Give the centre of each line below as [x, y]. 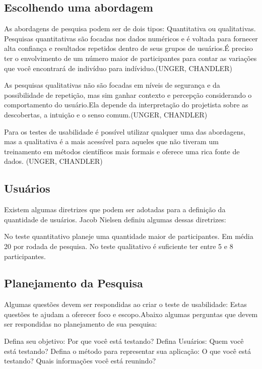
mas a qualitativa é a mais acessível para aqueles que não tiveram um [111, 141]
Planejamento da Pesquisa [74, 283]
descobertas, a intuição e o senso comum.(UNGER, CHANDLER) [106, 114]
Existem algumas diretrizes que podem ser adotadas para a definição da [115, 209]
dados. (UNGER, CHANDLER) [53, 161]
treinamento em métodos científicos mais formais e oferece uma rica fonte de [122, 151]
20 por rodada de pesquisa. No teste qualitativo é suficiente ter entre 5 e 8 [119, 246]
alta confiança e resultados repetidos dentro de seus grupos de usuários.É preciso [128, 48]
